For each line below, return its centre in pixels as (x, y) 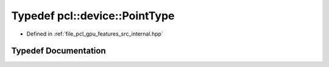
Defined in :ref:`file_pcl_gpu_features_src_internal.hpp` (95, 34)
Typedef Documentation (58, 51)
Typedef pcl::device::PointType (93, 16)
